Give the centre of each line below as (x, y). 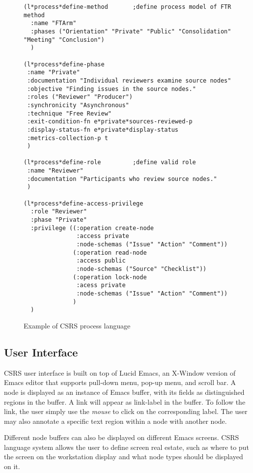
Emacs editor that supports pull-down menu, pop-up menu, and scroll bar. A (120, 382)
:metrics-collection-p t (68, 138)
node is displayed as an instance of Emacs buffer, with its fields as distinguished (124, 392)
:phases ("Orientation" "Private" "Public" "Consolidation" (131, 31)
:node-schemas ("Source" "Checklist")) (141, 269)
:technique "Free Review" (69, 113)
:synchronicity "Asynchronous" (78, 105)
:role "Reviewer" (59, 212)
